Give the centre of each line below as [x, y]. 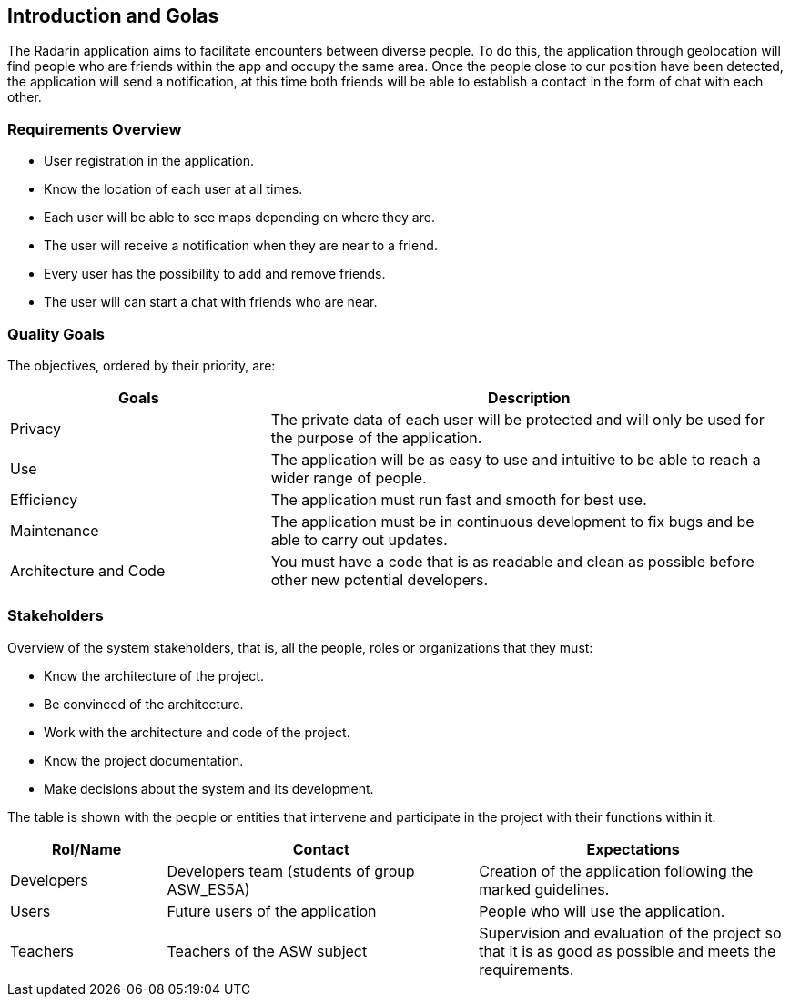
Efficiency [44, 499]
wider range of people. [349, 477]
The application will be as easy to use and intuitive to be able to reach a [516, 459]
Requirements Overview [95, 129]
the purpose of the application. [376, 437]
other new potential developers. [380, 579]
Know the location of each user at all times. [173, 189]
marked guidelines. [544, 889]
